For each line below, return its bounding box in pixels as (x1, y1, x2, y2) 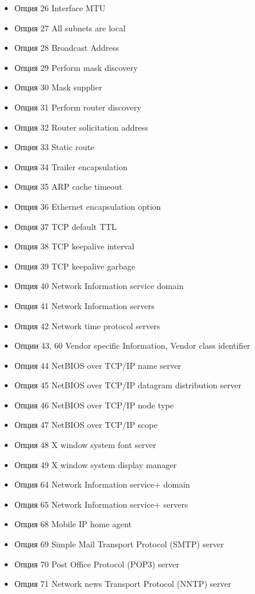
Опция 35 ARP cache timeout (14, 180, 123, 193)
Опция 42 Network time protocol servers (14, 319, 161, 332)
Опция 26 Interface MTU (14, 2, 106, 14)
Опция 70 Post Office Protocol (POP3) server (14, 557, 179, 570)
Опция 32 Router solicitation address (14, 121, 148, 133)
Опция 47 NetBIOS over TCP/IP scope (14, 418, 158, 431)
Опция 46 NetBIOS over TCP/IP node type (14, 398, 174, 411)
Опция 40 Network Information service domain (14, 280, 184, 292)
